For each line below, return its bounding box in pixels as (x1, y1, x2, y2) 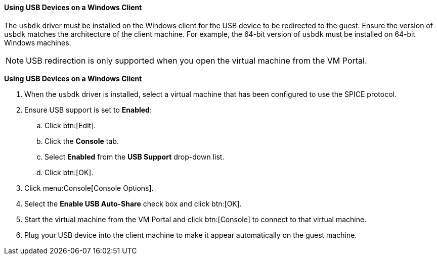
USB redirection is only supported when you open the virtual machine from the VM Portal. (26, 55, 367, 66)
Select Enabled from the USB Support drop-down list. (45, 152, 225, 161)
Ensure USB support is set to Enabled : (24, 105, 152, 114)
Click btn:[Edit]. (45, 121, 96, 130)
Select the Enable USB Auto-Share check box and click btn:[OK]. (24, 199, 242, 208)
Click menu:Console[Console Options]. (24, 183, 154, 192)
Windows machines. (4, 38, 71, 47)
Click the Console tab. (45, 136, 119, 145)
